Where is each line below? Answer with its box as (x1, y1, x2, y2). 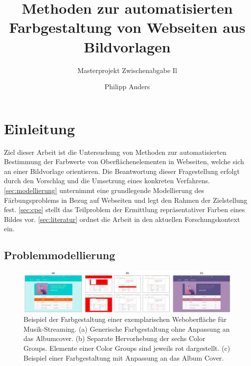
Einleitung (4, 118, 75, 138)
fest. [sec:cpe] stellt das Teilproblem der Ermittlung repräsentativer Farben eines (4, 204, 245, 215)
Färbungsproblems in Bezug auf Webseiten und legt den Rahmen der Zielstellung (4, 195, 248, 205)
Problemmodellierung (4, 247, 115, 263)
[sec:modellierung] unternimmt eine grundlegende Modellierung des (4, 185, 205, 195)
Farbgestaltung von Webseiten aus (9, 17, 246, 37)
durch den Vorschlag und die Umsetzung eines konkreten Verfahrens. (4, 175, 210, 186)
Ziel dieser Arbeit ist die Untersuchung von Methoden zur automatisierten (4, 146, 227, 157)
